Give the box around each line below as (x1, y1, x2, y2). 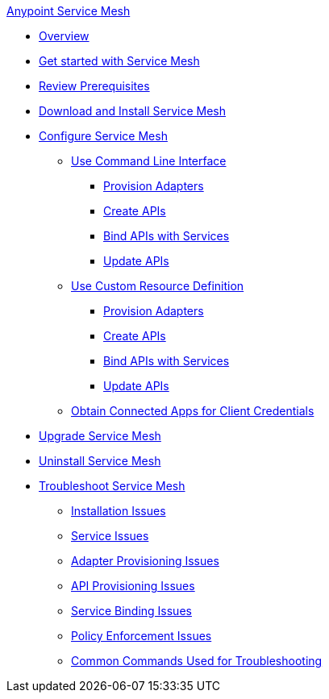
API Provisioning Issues (71, 579, 195, 593)
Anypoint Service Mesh (6, 4, 131, 18)
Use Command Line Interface (71, 154, 227, 168)
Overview (39, 29, 90, 43)
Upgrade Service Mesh (39, 429, 161, 443)
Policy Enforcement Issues (71, 629, 212, 643)
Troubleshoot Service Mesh (39, 479, 185, 493)
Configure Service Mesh (39, 129, 168, 143)
